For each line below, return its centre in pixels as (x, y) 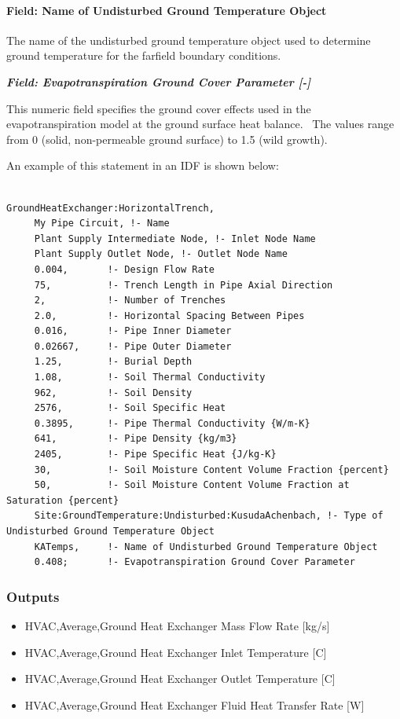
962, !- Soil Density (113, 393)
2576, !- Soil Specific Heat (130, 408)
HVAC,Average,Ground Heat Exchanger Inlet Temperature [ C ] (176, 652)
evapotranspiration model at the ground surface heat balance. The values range (200, 124)
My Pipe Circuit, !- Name (102, 224)
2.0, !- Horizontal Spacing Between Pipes (169, 315)
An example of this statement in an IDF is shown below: (143, 165)
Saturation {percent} (63, 500)
